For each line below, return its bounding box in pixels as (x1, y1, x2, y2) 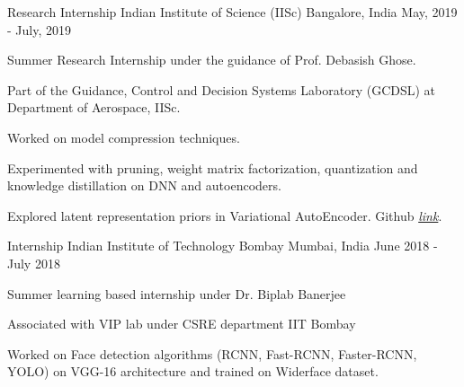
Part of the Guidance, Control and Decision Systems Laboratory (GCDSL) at (7, 80, 436, 99)
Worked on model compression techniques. (7, 128, 240, 146)
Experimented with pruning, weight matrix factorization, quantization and (7, 158, 418, 177)
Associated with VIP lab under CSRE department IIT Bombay (7, 314, 356, 333)
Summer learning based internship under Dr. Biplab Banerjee (7, 284, 346, 303)
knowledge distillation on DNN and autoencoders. (7, 176, 281, 195)
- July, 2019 (7, 20, 71, 39)
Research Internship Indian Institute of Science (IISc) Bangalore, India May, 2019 (7, 3, 458, 21)
